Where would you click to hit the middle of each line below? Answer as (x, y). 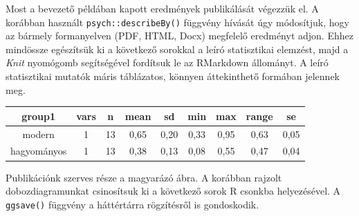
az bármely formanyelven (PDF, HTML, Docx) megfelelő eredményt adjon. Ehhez (179, 36)
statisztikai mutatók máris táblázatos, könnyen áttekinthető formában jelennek (173, 76)
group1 (39, 116)
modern (38, 134)
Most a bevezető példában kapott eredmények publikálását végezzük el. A (162, 8)
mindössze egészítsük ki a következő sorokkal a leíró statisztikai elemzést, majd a (177, 49)
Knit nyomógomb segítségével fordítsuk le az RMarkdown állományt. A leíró (167, 62)
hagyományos (39, 151)
